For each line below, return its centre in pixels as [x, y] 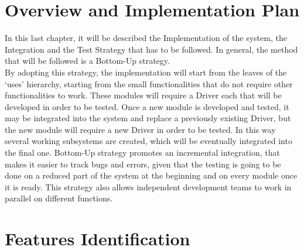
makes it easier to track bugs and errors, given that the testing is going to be [143, 164]
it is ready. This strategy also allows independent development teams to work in [148, 186]
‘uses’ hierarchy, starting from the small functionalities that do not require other [149, 83]
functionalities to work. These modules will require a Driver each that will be [143, 95]
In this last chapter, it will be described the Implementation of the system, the [146, 38]
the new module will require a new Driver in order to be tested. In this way [140, 129]
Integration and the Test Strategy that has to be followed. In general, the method [151, 49]
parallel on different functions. [59, 198]
